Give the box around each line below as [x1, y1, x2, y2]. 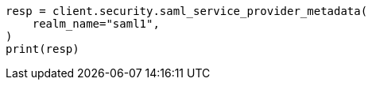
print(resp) [6, 43, 79, 55]
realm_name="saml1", [32, 17, 160, 30]
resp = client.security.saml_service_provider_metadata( [6, 5, 368, 17]
